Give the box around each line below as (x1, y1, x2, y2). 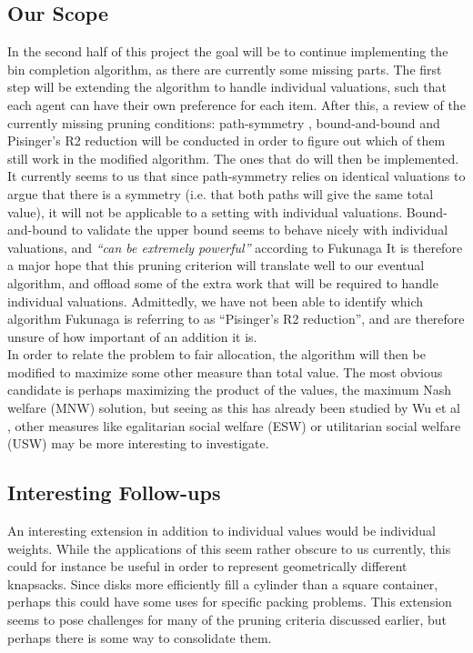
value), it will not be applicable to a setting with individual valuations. (7, 202, 403, 221)
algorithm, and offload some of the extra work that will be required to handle (7, 273, 438, 292)
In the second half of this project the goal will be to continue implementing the (7, 42, 448, 61)
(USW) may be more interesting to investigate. (7, 434, 269, 453)
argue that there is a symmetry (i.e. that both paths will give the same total (7, 184, 434, 203)
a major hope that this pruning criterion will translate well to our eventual (7, 256, 425, 275)
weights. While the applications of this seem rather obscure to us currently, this (7, 538, 451, 558)
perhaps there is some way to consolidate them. (7, 628, 272, 647)
